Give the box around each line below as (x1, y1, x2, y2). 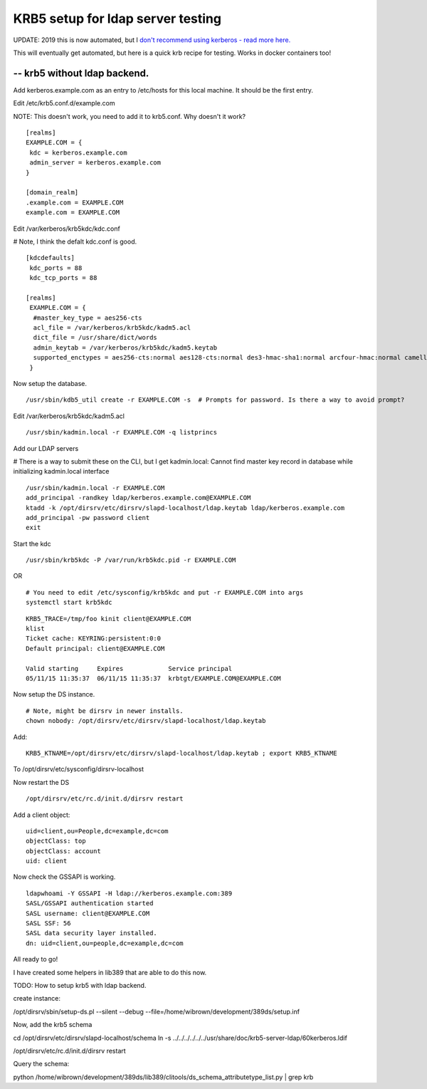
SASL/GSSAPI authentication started (26, 900, 154, 907)
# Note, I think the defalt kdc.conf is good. (13, 237, 137, 246)
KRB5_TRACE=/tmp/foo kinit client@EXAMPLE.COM (26, 615, 191, 622)
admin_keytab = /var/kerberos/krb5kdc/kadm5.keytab (33, 343, 217, 352)
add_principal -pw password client (26, 514, 150, 521)
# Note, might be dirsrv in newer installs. (26, 707, 184, 715)
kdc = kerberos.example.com (29, 148, 127, 157)
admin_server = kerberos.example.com (29, 159, 162, 167)
